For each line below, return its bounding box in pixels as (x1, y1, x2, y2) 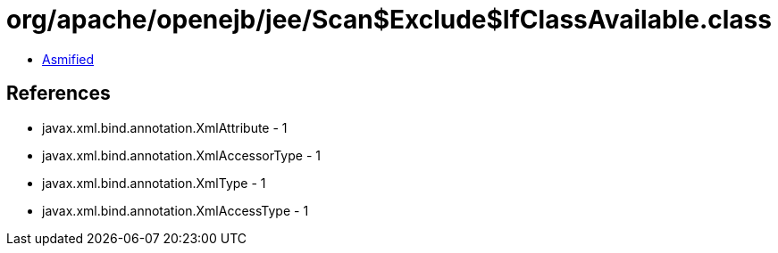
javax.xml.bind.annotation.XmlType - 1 (42, 175, 266, 191)
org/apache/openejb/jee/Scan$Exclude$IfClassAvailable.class (6, 4, 772, 35)
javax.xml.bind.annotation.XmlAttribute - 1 (42, 119, 288, 135)
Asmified (42, 51, 95, 67)
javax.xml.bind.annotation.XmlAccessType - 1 (42, 202, 309, 218)
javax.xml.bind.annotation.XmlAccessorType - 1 (42, 147, 321, 163)
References (6, 82, 111, 105)
